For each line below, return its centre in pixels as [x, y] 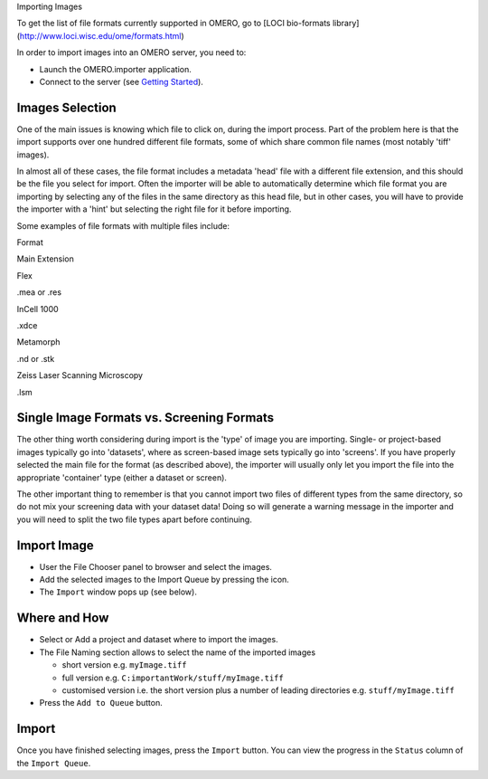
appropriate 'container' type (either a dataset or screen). [122, 477]
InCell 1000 [38, 309]
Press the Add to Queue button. [101, 703]
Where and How [63, 618]
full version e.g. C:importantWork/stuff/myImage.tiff [173, 678]
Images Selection [66, 107]
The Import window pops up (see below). [118, 592]
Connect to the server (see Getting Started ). [121, 81]
